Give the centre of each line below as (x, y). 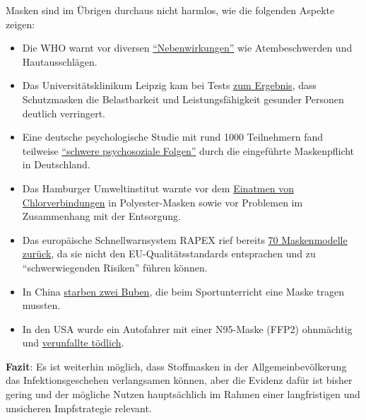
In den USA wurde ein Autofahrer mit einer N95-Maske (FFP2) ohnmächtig (187, 328)
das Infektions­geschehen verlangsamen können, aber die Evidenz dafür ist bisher (179, 380)
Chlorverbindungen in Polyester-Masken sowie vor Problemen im (163, 202)
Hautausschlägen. (60, 61)
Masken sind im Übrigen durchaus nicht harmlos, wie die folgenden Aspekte (170, 10)
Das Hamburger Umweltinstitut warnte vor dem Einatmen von (158, 188)
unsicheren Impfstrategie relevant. (79, 408)
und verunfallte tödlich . (73, 343)
